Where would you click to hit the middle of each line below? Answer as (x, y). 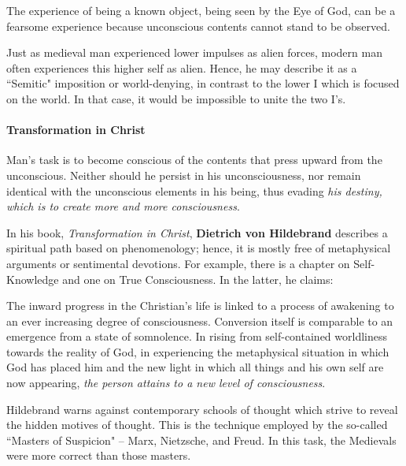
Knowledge (33, 279)
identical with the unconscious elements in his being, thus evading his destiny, (194, 190)
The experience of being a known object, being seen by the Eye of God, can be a (201, 10)
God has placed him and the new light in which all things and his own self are (195, 367)
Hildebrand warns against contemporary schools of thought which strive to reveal (202, 409)
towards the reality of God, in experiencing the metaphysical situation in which (198, 351)
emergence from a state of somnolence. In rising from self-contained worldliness (197, 336)
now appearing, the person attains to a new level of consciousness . (166, 383)
